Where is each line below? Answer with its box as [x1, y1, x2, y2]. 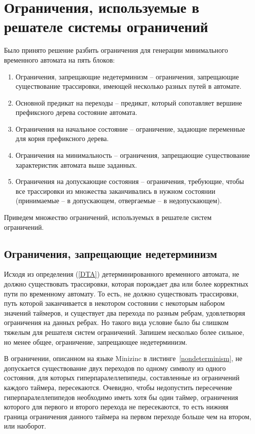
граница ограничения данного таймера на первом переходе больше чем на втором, [4, 411, 252, 421]
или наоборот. [4, 421, 46, 431]
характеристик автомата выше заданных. [15, 159, 137, 170]
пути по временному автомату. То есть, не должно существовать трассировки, [4, 288, 239, 298]
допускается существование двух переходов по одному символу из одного [4, 362, 226, 373]
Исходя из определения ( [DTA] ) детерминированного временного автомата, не [4, 269, 239, 279]
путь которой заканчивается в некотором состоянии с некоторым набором [4, 298, 225, 308]
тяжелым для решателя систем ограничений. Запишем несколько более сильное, [4, 326, 245, 337]
